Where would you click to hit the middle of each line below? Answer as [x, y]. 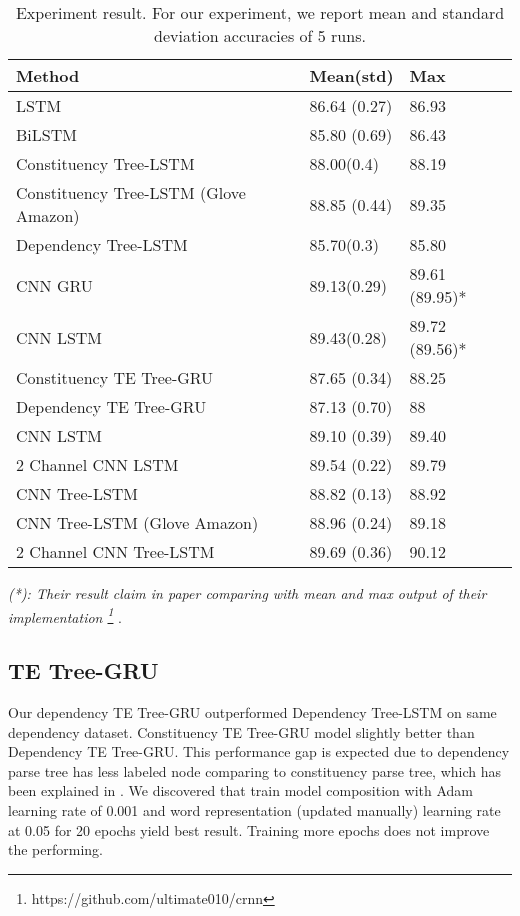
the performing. [55, 849]
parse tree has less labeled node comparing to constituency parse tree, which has [255, 770]
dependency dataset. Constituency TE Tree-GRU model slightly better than [241, 731]
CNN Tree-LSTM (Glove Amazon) [137, 522]
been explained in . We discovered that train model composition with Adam [240, 790]
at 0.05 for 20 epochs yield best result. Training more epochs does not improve [249, 829]
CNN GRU [54, 285]
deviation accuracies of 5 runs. [260, 35]
